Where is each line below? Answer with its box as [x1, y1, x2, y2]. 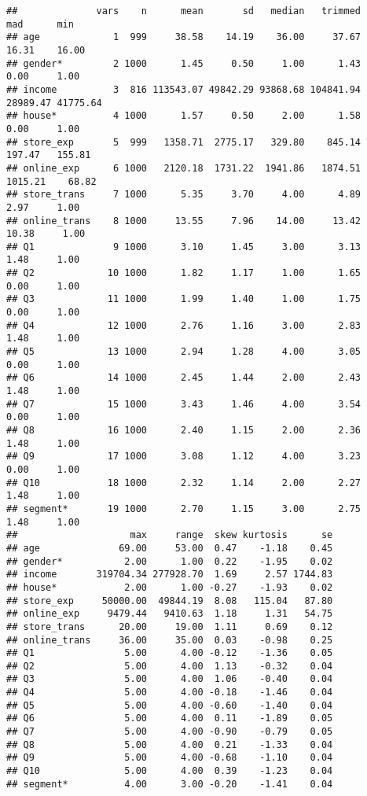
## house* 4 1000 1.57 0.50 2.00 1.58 [6, 110, 361, 122]
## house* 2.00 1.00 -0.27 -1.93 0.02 [6, 581, 333, 593]
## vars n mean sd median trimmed [6, 6, 361, 17]
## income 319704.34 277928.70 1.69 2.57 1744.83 [6, 569, 333, 580]
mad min [6, 18, 74, 30]
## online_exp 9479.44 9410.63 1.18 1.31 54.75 [6, 608, 333, 620]
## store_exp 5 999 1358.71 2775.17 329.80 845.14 [6, 136, 361, 148]
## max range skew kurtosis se [6, 529, 333, 541]
